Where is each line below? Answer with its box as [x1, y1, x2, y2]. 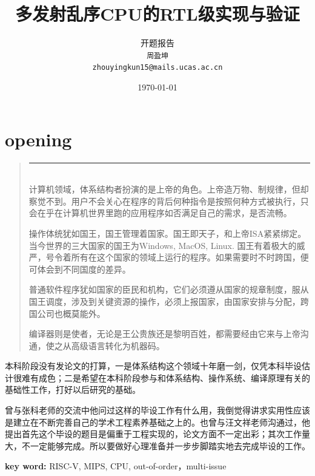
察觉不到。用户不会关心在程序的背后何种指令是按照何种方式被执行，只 [28, 194, 309, 207]
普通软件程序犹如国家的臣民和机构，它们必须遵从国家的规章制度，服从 [28, 283, 309, 296]
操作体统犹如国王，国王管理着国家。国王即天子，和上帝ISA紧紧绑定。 [28, 226, 307, 239]
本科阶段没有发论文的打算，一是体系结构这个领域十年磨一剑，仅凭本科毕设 [5, 359, 302, 372]
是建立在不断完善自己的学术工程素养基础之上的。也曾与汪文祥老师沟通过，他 [5, 415, 310, 428]
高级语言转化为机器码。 [71, 339, 165, 352]
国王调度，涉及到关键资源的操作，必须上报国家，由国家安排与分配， [28, 294, 300, 307]
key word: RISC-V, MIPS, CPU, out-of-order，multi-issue [5, 460, 227, 472]
